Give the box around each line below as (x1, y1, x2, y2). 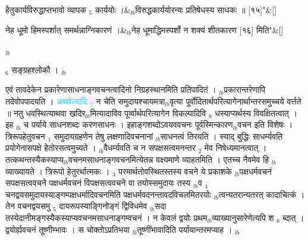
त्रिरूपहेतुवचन (5, 130, 45, 142)
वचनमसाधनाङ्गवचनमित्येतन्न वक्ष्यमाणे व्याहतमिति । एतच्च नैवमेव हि (68, 153, 269, 165)
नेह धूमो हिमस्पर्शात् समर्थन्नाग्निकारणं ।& (5, 23, 127, 36)
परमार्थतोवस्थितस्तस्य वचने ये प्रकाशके (118, 165, 232, 177)
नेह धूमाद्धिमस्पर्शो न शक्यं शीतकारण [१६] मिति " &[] (131, 23, 284, 36)
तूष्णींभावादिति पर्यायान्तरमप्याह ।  (137, 223, 235, 235)
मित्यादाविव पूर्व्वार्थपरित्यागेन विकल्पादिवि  (90, 106, 209, 119)
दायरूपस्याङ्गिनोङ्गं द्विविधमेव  (59, 200, 150, 212)
